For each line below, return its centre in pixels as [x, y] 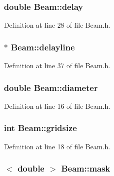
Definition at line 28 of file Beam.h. [57, 25]
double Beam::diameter [51, 87]
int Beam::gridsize [41, 128]
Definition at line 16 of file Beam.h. [57, 106]
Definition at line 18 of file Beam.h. [57, 146]
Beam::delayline [43, 47]
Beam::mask [86, 168]
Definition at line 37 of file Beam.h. [57, 66]
